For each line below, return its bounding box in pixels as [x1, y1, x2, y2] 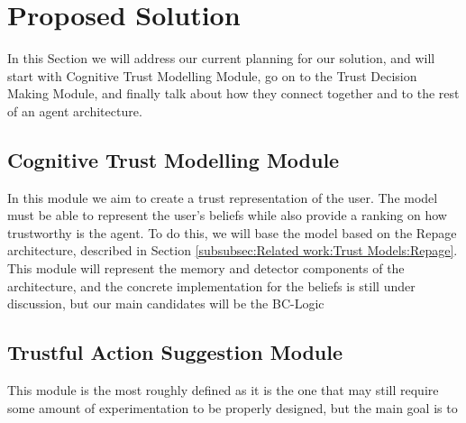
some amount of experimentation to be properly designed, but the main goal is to [7, 398, 458, 417]
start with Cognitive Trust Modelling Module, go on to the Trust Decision [7, 66, 417, 85]
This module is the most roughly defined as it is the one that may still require [7, 381, 439, 400]
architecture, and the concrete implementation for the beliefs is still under [7, 276, 416, 295]
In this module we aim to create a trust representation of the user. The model [7, 188, 438, 207]
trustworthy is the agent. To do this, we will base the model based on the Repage [7, 223, 457, 242]
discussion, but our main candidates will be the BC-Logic [7, 294, 324, 313]
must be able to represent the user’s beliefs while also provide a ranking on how [7, 206, 447, 225]
